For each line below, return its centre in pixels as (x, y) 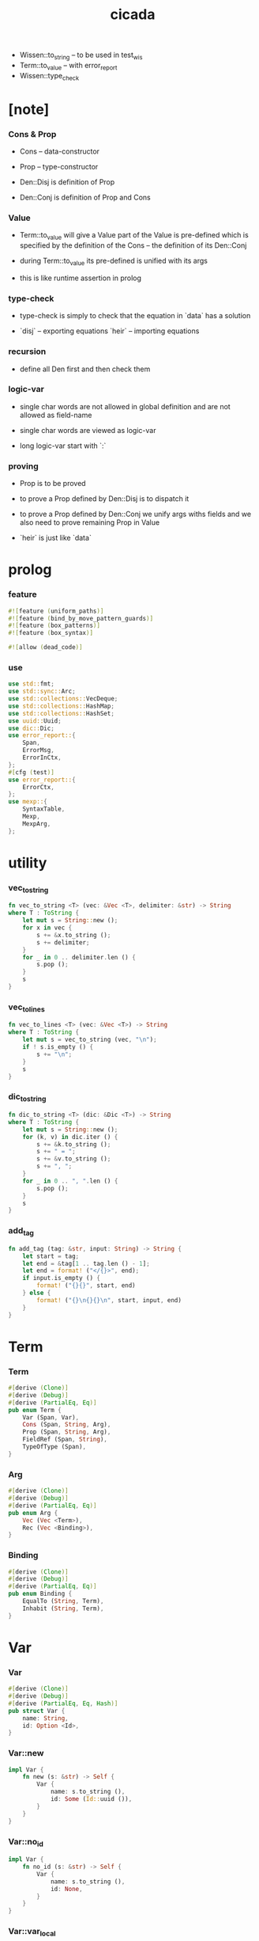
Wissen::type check (49, 76)
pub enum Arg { (33, 1513)
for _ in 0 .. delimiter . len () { (79, 957)
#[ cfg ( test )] (32, 772)
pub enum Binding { (40, 1594)
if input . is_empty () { (62, 1278)
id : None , (66, 1889)
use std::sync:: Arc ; (42, 691)
